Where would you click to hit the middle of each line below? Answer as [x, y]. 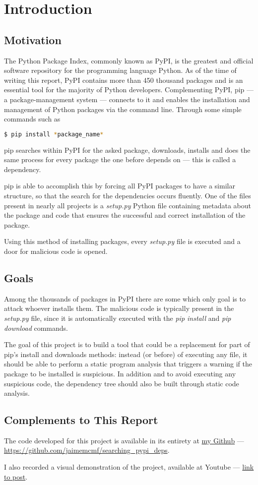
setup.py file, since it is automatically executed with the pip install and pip [118, 318]
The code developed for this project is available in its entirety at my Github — [124, 440]
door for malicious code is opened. [56, 251]
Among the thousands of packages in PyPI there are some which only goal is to [125, 298]
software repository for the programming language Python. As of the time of [120, 70]
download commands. [36, 328]
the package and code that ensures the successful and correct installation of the [125, 215]
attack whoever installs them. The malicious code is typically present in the [119, 308]
